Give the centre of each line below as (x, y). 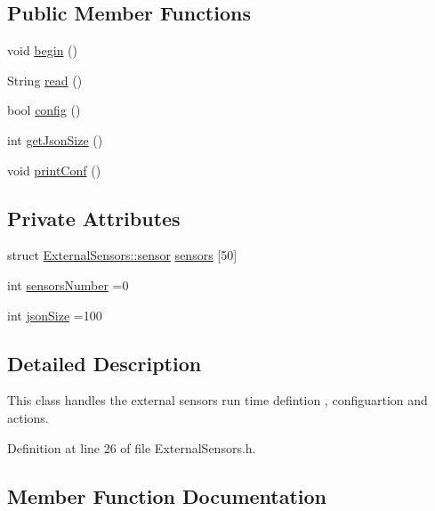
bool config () (44, 110)
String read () (45, 80)
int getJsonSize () (55, 139)
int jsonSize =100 (55, 315)
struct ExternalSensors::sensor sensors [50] (122, 255)
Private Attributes (94, 218)
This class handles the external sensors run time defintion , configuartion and (217, 400)
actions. (28, 417)
